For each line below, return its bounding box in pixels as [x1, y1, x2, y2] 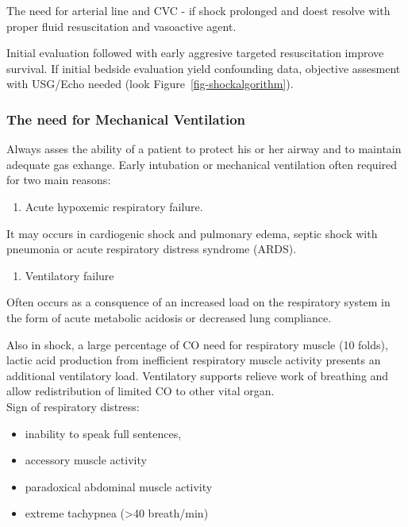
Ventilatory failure [25, 267, 114, 283]
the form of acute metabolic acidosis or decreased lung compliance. [6, 309, 332, 325]
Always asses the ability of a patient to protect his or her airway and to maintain [6, 140, 402, 157]
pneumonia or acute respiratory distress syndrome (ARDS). [6, 240, 297, 257]
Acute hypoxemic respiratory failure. [25, 198, 203, 214]
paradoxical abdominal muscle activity [25, 478, 213, 494]
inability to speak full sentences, [25, 425, 182, 441]
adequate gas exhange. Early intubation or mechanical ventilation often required [6, 156, 398, 172]
